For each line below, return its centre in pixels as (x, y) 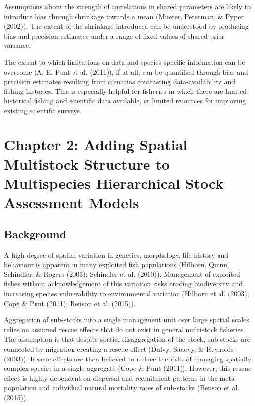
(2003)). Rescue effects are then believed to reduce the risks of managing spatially (128, 358)
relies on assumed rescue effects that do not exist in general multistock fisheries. (125, 329)
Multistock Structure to (87, 163)
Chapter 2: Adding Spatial (96, 144)
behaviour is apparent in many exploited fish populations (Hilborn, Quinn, (117, 264)
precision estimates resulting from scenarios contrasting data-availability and (120, 81)
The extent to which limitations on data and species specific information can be (125, 62)
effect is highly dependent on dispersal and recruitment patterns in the (111, 378)
